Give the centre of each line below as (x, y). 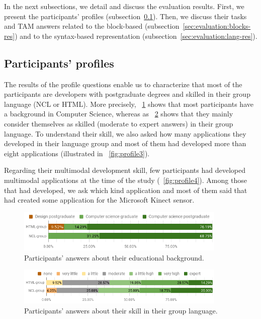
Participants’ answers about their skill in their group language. (121, 310)
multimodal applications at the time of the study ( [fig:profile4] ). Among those (125, 180)
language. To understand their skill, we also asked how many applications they (125, 133)
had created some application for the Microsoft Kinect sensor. (99, 200)
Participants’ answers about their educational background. (114, 257)
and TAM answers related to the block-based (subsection (92, 26)
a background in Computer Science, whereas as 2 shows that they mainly (119, 114)
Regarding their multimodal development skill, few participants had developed (125, 170)
